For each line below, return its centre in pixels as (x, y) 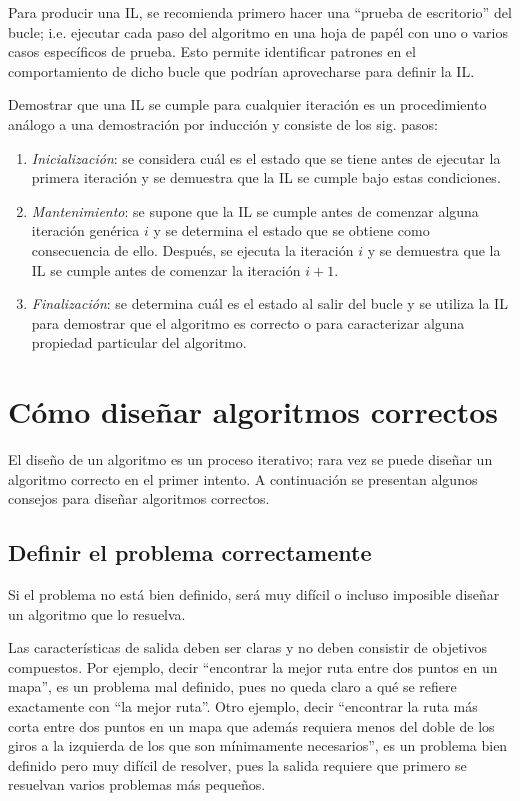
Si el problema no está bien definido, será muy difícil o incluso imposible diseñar (254, 594)
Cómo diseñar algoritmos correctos (253, 411)
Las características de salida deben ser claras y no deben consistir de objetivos (247, 647)
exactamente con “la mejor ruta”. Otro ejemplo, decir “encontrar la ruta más (243, 705)
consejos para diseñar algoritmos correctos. (139, 498)
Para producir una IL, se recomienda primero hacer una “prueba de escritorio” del (260, 12)
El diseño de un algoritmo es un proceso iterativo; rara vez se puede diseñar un (250, 459)
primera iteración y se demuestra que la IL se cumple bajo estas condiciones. (266, 177)
